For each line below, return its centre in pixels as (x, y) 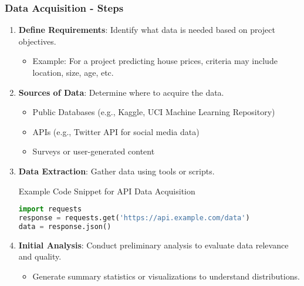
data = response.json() (65, 226)
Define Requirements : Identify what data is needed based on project (147, 30)
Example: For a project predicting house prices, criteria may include (155, 61)
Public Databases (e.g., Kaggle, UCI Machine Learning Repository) (154, 112)
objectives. (37, 41)
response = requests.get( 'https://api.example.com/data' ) (134, 218)
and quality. (40, 256)
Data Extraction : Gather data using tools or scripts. (116, 171)
